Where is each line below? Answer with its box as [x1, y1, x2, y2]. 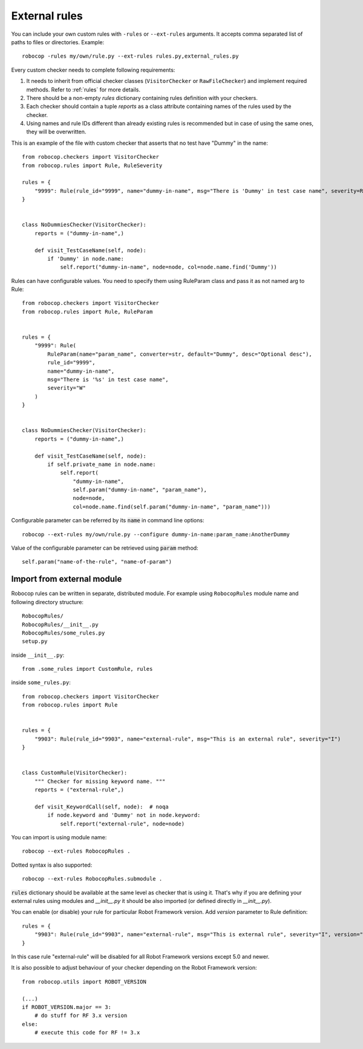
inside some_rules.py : [11, 679, 71, 686]
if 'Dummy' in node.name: [47, 255, 124, 262]
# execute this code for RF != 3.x [34, 1029, 140, 1036]
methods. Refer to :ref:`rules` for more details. [26, 85, 141, 93]
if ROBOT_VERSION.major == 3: [22, 1004, 112, 1010]
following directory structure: [11, 598, 84, 605]
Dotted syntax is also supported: [11, 861, 93, 868]
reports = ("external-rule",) [34, 787, 124, 793]
